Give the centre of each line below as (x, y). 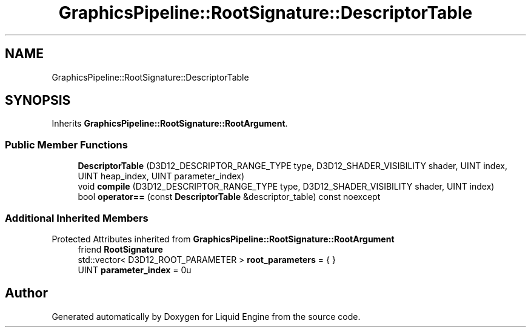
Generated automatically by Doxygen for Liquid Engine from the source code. (206, 316)
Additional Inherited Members (77, 218)
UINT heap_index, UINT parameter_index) (161, 176)
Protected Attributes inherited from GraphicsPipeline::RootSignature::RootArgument (223, 239)
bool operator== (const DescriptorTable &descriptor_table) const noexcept (229, 197)
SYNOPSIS (38, 101)
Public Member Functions (66, 144)
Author (26, 293)
